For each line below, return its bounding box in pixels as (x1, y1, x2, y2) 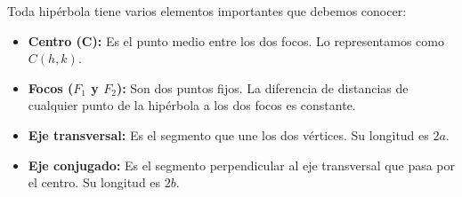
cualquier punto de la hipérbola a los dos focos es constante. (28, 96, 356, 114)
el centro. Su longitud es (28, 173, 161, 192)
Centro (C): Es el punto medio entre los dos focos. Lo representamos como (28, 31, 444, 50)
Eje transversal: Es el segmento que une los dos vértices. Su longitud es (28, 125, 429, 144)
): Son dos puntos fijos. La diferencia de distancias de (116, 78, 409, 97)
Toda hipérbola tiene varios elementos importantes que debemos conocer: (7, 2, 407, 20)
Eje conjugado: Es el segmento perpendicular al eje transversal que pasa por (28, 155, 456, 174)
